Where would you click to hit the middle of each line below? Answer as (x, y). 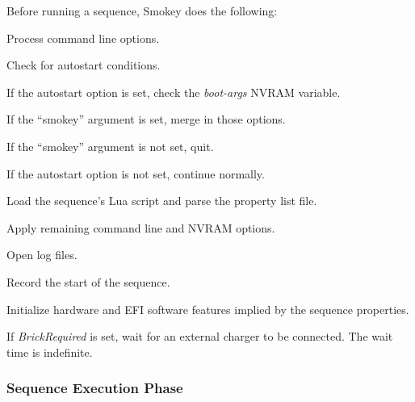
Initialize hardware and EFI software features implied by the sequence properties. (208, 309)
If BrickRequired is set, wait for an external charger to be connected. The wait (200, 336)
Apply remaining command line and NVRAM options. (141, 227)
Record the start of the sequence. (88, 281)
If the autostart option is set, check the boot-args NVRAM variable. (174, 92)
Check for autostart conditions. (84, 65)
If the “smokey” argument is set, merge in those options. (146, 119)
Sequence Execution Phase (95, 388)
